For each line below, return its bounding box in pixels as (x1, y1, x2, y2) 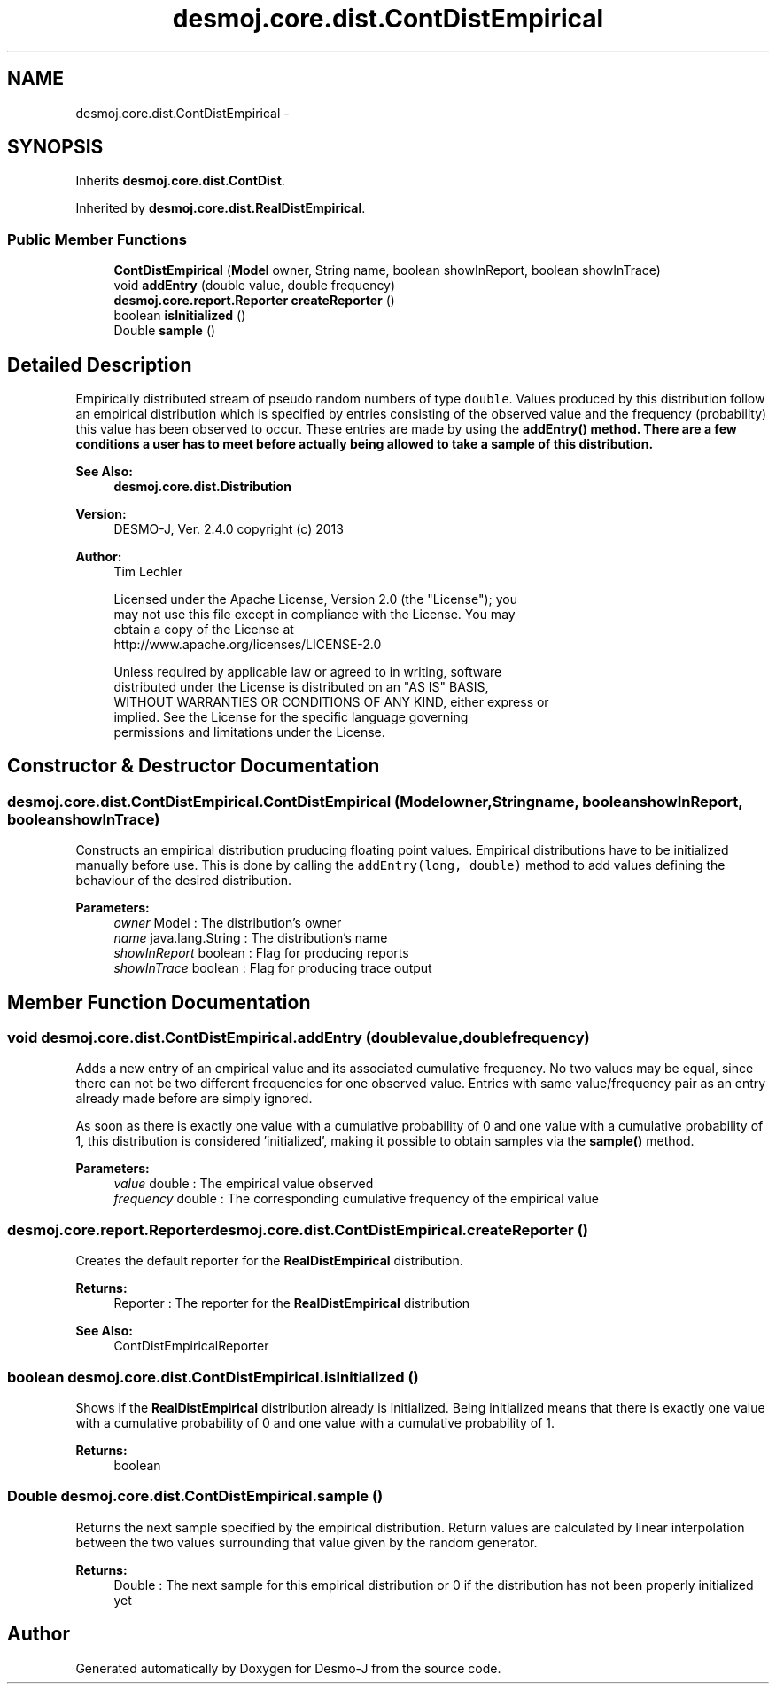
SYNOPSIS (7, 136, 104, 159)
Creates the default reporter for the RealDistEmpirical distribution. (75, 1253, 463, 1269)
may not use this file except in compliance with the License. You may (113, 607, 516, 622)
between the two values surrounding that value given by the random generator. (75, 1534, 538, 1550)
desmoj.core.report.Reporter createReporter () (113, 293, 395, 309)
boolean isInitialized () (113, 308, 246, 324)
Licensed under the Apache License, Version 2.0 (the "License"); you (113, 591, 517, 607)
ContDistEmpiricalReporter (113, 1338, 269, 1354)
